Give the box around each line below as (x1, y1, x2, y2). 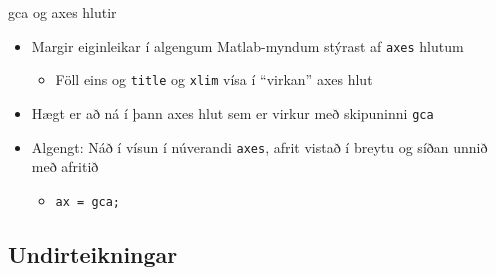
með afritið (31, 156, 99, 177)
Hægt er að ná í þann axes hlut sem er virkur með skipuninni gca (31, 102, 434, 123)
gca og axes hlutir (8, 2, 117, 22)
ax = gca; (55, 194, 121, 209)
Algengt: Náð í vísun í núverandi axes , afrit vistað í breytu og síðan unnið (31, 136, 488, 157)
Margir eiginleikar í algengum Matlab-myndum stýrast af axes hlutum (31, 35, 464, 56)
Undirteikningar (8, 238, 178, 269)
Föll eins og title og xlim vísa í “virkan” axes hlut (55, 69, 373, 90)
